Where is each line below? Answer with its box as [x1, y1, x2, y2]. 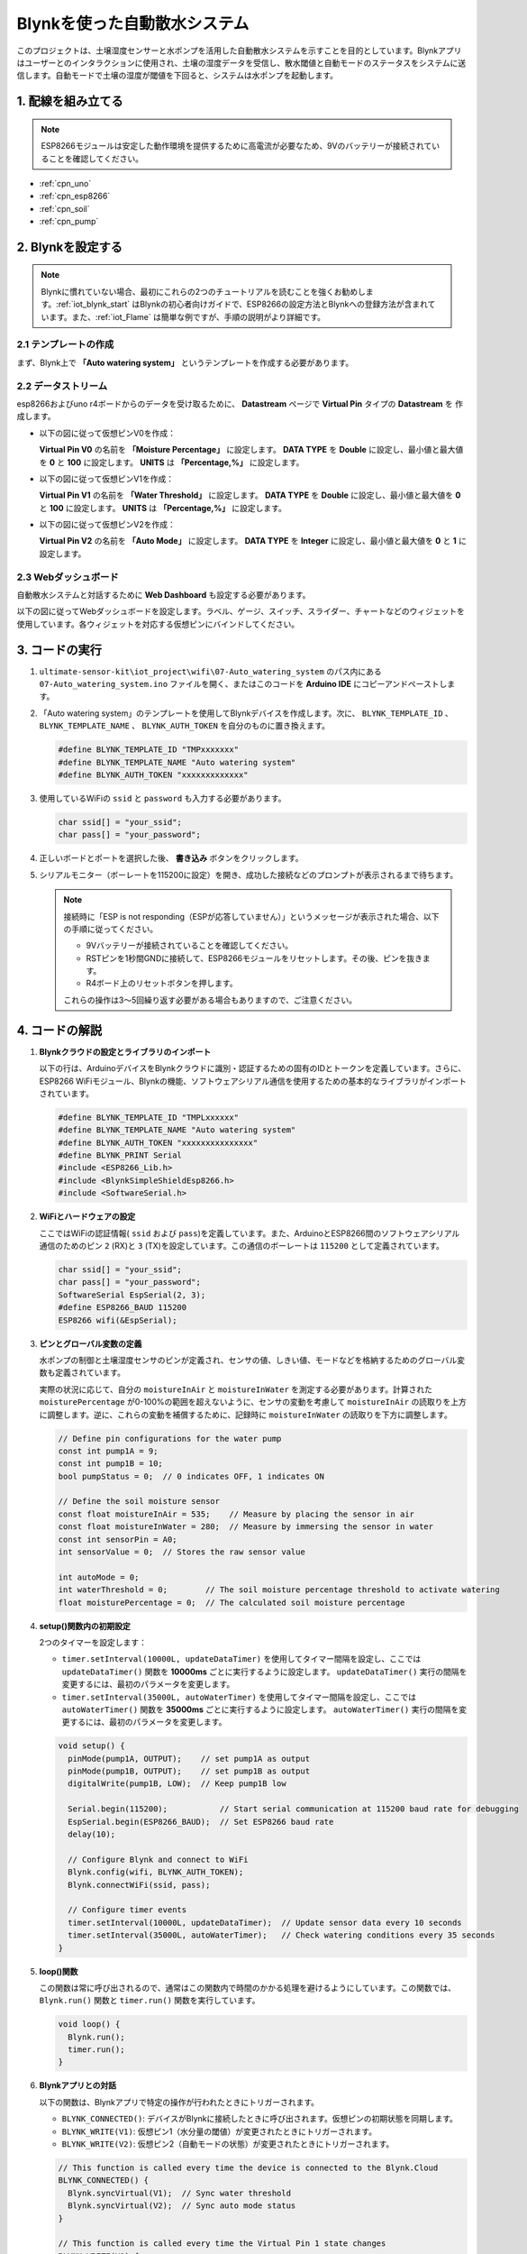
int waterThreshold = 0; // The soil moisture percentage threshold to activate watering [58, 1585, 500, 1595]
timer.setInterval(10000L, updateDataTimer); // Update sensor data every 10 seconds [68, 1917, 463, 1928]
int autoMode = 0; [58, 1571, 140, 1582]
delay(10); [68, 1829, 116, 1839]
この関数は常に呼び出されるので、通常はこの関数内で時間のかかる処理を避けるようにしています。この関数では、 [39, 1982, 457, 1993]
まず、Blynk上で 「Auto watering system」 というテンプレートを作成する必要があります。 [16, 357, 354, 368]
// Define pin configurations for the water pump [58, 1434, 282, 1443]
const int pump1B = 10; [58, 1459, 164, 1469]
